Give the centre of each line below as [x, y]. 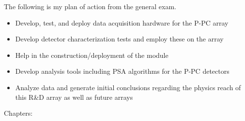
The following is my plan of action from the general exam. [90, 6]
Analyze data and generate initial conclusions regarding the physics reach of [128, 87]
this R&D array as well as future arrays [74, 97]
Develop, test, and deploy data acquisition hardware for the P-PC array [122, 22]
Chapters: [18, 113]
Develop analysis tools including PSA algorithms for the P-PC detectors [122, 71]
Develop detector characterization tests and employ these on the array [119, 39]
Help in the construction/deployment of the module [92, 55]
